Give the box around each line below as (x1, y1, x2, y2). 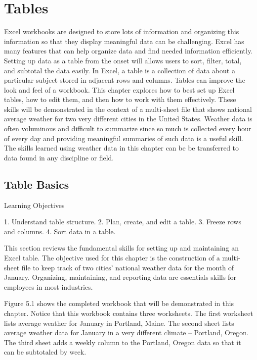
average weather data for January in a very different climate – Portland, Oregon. (4, 327, 249, 338)
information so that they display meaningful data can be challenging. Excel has (4, 36, 244, 46)
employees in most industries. (4, 281, 93, 292)
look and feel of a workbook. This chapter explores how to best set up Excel (4, 84, 235, 95)
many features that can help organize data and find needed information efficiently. (4, 46, 253, 56)
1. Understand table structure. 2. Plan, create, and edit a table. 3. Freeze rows (4, 216, 241, 227)
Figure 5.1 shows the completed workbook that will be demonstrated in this (4, 298, 234, 309)
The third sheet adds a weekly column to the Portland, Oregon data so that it (4, 337, 241, 347)
